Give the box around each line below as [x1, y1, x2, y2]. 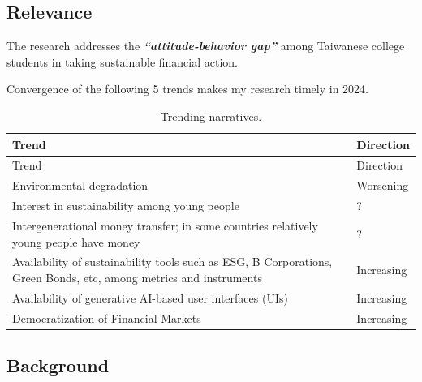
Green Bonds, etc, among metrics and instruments [12, 268, 262, 285]
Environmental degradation [12, 177, 149, 194]
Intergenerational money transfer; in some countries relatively [12, 217, 318, 234]
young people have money [12, 233, 140, 250]
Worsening [356, 177, 409, 194]
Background [6, 353, 110, 378]
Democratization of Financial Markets [12, 309, 201, 326]
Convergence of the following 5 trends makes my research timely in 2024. [6, 80, 368, 97]
